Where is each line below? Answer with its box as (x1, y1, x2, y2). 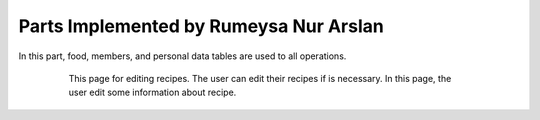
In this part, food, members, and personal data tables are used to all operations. (18, 50, 347, 62)
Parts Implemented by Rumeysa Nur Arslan (18, 15, 384, 37)
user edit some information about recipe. (68, 86, 237, 99)
